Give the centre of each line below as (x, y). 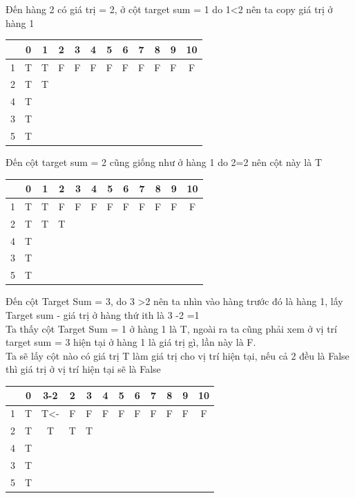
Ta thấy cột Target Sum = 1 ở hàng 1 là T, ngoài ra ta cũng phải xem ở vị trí (171, 328)
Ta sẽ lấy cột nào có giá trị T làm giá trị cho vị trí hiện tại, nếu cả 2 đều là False (177, 355)
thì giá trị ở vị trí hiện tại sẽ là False (83, 369)
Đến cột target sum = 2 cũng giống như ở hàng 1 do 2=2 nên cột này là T (164, 162)
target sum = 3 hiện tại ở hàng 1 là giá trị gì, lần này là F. (131, 342)
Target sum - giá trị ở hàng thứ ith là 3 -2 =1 (103, 315)
